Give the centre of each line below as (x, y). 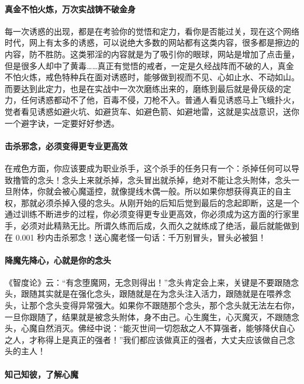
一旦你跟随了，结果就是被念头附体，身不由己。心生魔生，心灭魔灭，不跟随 (148, 316)
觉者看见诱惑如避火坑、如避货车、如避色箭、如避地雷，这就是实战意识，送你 (152, 111)
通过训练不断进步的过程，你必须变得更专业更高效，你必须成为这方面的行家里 (152, 214)
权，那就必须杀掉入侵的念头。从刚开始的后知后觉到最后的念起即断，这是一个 (152, 202)
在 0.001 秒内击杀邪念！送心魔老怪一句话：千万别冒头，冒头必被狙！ (136, 237)
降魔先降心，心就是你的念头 (58, 260)
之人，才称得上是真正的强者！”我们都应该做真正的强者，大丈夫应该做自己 (146, 339)
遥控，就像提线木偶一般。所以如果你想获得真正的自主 (189, 191)
